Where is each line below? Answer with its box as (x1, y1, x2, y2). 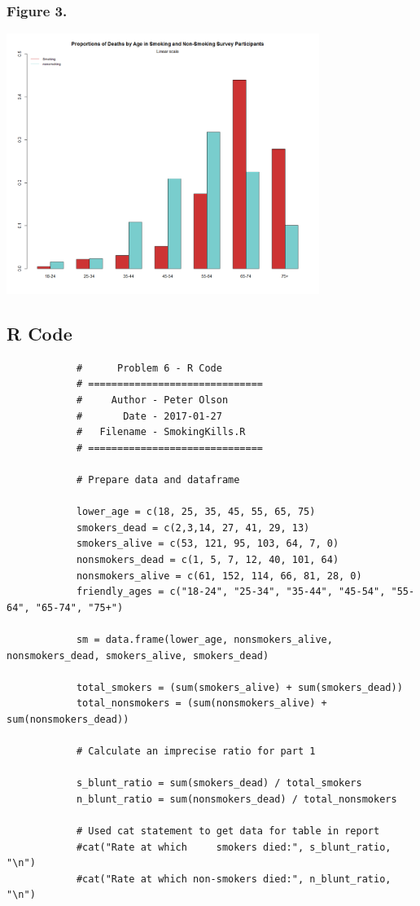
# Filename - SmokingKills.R (76, 426, 246, 438)
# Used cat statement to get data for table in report (76, 825, 380, 838)
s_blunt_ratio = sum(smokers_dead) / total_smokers (76, 777, 362, 789)
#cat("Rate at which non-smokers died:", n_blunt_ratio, (76, 873, 392, 885)
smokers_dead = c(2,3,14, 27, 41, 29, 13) (76, 521, 310, 534)
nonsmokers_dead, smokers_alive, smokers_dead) (7, 649, 269, 662)
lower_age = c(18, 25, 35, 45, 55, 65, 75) (76, 506, 316, 518)
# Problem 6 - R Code (76, 362, 222, 374)
